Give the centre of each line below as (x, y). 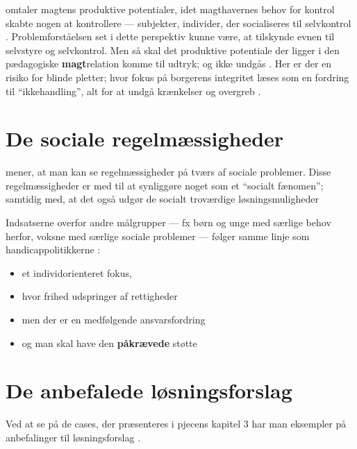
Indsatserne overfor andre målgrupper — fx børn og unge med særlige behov (168, 222)
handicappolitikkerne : (53, 249)
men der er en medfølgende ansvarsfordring (114, 320)
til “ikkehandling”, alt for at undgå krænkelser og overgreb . (133, 91)
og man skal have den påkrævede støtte (109, 342)
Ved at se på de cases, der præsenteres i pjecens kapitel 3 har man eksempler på (176, 424)
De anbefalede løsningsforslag (149, 390)
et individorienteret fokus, (77, 272)
